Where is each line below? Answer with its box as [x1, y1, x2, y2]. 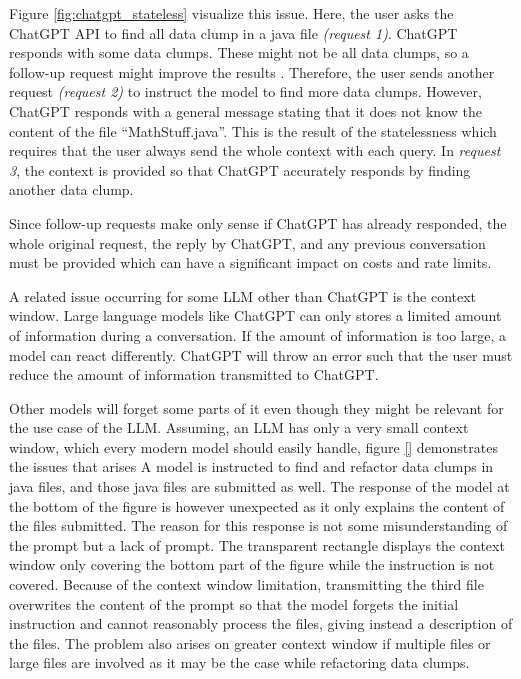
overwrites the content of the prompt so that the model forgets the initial [9, 593, 459, 614]
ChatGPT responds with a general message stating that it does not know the [9, 100, 482, 121]
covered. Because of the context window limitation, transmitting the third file [9, 574, 484, 595]
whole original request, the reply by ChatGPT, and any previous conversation [9, 232, 486, 253]
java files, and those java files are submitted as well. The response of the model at [9, 476, 510, 497]
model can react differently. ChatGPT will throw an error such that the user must [9, 344, 513, 365]
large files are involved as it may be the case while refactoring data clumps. [9, 652, 470, 673]
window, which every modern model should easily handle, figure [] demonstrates [9, 436, 498, 457]
